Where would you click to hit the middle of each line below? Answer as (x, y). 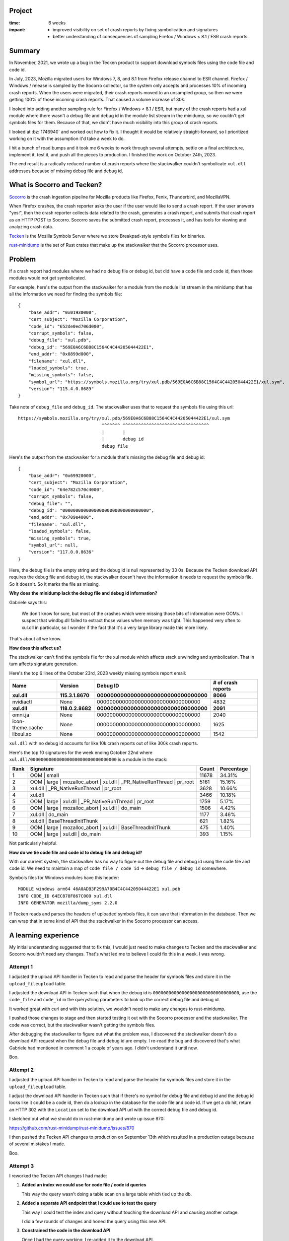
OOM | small (44, 775)
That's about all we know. (35, 639)
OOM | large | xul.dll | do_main (66, 834)
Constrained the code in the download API (66, 1231)
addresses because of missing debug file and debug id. (66, 171)
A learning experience (44, 935)
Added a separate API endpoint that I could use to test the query (89, 1203)
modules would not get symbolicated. (48, 278)
